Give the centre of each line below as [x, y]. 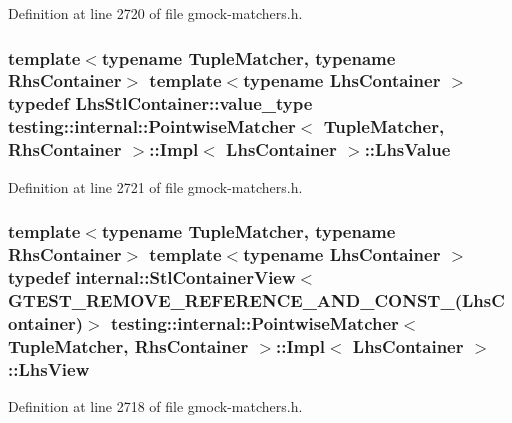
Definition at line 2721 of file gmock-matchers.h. [155, 186]
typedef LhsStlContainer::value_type [160, 103]
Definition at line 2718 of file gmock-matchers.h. [155, 405]
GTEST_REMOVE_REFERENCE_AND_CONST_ [231, 299]
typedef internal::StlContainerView [152, 276]
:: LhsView [49, 368]
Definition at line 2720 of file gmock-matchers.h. [155, 13]
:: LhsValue [407, 149]
